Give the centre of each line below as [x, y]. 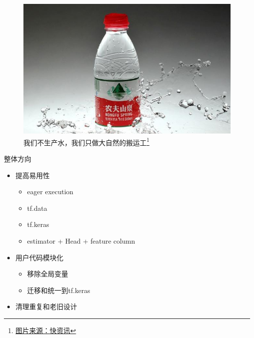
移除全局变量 [48, 274]
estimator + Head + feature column [81, 240]
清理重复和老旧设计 [46, 306]
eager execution [50, 192]
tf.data [37, 208]
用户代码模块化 [39, 257]
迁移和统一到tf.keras [59, 290]
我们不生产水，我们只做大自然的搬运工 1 [86, 141]
